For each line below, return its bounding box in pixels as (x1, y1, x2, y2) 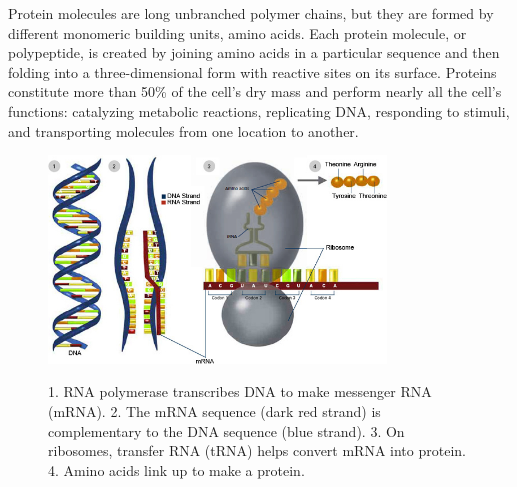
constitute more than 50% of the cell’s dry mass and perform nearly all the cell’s (8, 81, 502, 102)
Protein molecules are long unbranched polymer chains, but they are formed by (8, 3, 494, 23)
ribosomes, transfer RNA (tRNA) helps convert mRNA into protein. (48, 440, 466, 461)
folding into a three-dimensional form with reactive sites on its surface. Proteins (8, 61, 497, 82)
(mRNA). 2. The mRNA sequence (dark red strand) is (48, 400, 381, 421)
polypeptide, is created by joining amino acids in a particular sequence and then (8, 42, 500, 63)
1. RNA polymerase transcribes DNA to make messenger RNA (48, 381, 432, 402)
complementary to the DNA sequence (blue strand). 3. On (48, 420, 405, 441)
